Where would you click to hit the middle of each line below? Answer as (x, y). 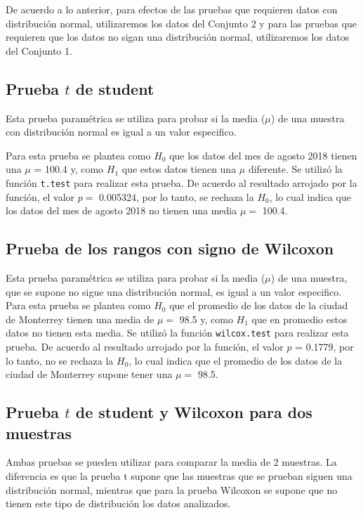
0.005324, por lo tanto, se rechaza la (177, 196)
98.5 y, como (206, 319)
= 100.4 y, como (69, 169)
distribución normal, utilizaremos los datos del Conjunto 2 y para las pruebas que (181, 23)
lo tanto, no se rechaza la (60, 360)
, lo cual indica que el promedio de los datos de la (236, 360)
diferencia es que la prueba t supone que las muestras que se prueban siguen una (179, 476)
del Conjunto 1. (39, 50)
